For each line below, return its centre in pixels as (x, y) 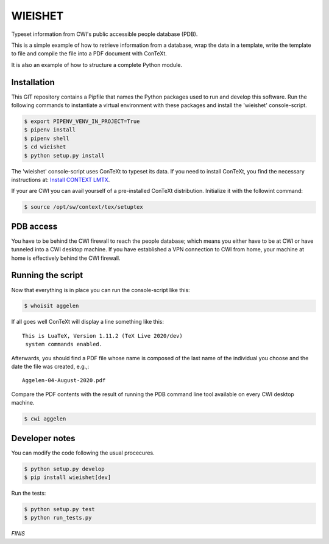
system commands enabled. (64, 344)
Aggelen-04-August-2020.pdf (64, 381)
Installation (33, 82)
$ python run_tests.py (58, 518)
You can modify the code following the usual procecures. (83, 453)
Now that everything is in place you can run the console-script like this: (101, 290)
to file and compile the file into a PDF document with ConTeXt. (89, 54)
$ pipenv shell (47, 138)
